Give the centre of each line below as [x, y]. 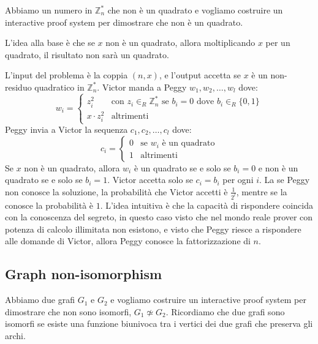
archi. [15, 336]
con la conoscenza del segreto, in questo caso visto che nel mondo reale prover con [159, 217]
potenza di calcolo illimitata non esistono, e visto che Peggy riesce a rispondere [153, 229]
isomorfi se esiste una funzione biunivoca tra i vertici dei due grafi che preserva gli [159, 323]
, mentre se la [262, 191]
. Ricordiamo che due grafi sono [225, 311]
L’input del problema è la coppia [66, 75]
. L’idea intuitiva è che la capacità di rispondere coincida [206, 205]
